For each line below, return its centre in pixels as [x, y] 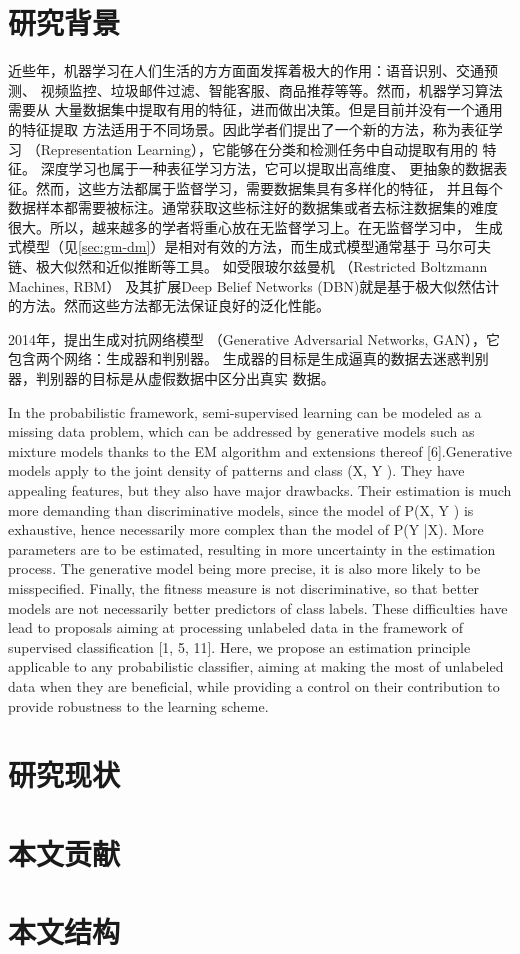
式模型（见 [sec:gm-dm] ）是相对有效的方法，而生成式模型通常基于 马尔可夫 [250, 246]
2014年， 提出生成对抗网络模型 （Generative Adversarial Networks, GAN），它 [254, 338]
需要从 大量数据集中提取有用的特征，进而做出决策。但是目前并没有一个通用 [255, 109]
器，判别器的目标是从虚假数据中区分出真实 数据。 [171, 378]
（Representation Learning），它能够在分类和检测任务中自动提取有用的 [252, 148]
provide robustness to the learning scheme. [138, 705]
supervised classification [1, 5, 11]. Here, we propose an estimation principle [239, 646]
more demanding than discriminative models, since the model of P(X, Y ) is [241, 509]
